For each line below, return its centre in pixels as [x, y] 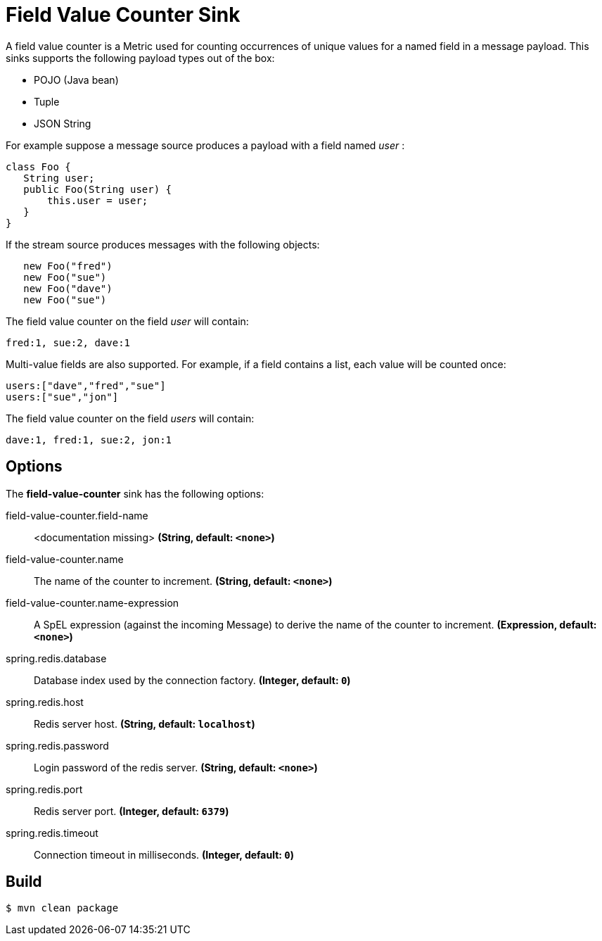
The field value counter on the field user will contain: [127, 321]
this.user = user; [98, 200]
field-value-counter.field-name [77, 515]
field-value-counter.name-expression [92, 602]
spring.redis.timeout [52, 833]
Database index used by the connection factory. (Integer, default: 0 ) [192, 680]
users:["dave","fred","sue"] [86, 385]
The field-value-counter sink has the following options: [135, 493]
